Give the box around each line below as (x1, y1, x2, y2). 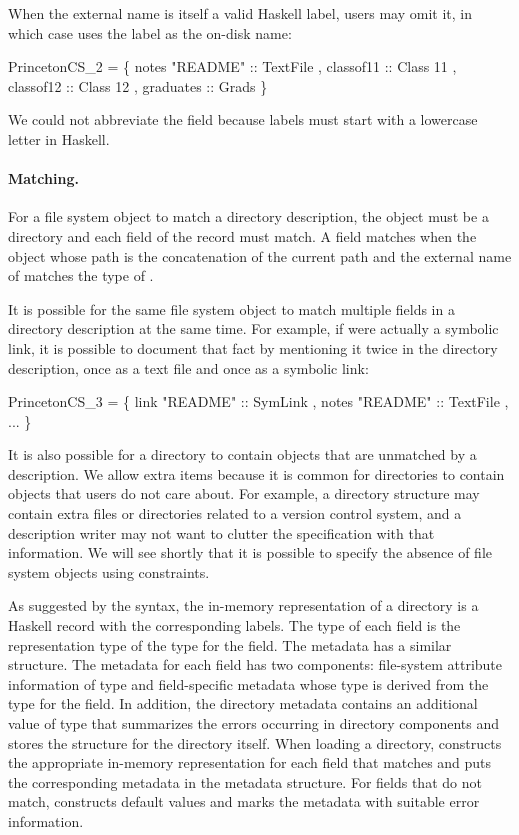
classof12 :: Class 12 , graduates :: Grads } (8, 75, 268, 96)
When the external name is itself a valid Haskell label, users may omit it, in (8, 3, 472, 23)
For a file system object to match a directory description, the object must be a (8, 206, 489, 227)
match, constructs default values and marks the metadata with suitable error (8, 791, 480, 812)
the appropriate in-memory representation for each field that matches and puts (8, 752, 492, 773)
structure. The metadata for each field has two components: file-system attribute (8, 654, 503, 675)
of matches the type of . (8, 265, 154, 286)
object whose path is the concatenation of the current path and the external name (8, 245, 512, 266)
